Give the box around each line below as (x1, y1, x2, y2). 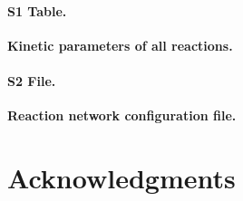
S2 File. (7, 71, 56, 90)
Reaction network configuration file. (7, 106, 237, 125)
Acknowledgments (7, 158, 236, 196)
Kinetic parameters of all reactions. (7, 35, 233, 54)
